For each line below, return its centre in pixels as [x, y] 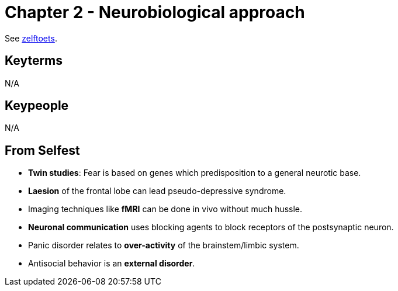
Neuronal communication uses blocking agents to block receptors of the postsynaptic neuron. [211, 227]
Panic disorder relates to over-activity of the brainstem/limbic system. [164, 245]
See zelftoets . [31, 38]
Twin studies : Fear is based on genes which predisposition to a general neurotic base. [195, 173]
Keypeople [37, 106]
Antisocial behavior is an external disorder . [112, 264]
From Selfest [42, 150]
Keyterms [34, 61]
